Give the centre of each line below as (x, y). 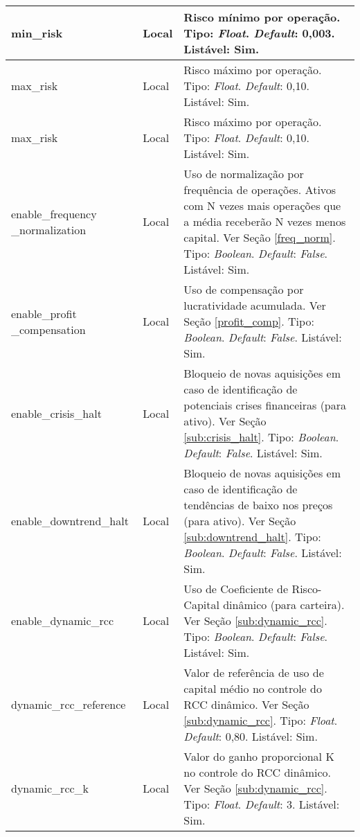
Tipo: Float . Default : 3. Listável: (262, 804)
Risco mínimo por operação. (262, 17)
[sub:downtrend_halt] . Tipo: (252, 537)
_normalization (49, 229)
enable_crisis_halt (56, 413)
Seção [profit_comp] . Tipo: (249, 321)
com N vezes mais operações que (262, 205)
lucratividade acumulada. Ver (255, 305)
